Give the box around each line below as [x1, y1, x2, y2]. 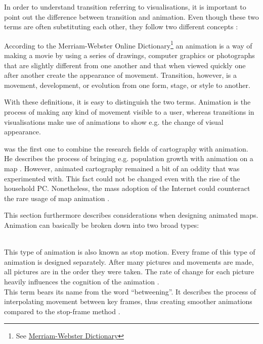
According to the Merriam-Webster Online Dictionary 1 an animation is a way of [4, 38, 252, 51]
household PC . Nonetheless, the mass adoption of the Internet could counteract [4, 183, 250, 193]
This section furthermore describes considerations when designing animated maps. [4, 210, 258, 220]
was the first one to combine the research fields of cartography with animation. [4, 143, 248, 154]
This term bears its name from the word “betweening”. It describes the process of [4, 286, 256, 297]
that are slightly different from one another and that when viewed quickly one [4, 60, 246, 70]
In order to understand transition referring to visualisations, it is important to [4, 2, 246, 12]
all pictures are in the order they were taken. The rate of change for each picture [4, 266, 254, 277]
